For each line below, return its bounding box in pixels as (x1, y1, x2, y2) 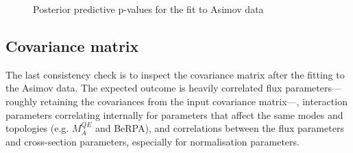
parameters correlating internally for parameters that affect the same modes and (5, 107, 343, 122)
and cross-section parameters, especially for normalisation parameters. (5, 134, 300, 148)
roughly (5, 94, 38, 108)
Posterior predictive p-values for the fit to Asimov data (33, 2, 264, 16)
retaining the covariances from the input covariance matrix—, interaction (40, 94, 348, 108)
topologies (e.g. (5, 121, 69, 135)
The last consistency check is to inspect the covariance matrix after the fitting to (5, 67, 345, 81)
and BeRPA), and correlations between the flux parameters (95, 121, 344, 135)
